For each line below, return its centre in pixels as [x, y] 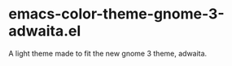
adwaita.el [45, 31]
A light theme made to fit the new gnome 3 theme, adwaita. [108, 53]
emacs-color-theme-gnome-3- [117, 14]
